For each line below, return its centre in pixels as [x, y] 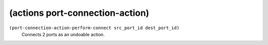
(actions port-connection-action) [79, 13]
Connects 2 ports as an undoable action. [63, 34]
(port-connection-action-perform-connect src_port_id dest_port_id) [94, 28]
